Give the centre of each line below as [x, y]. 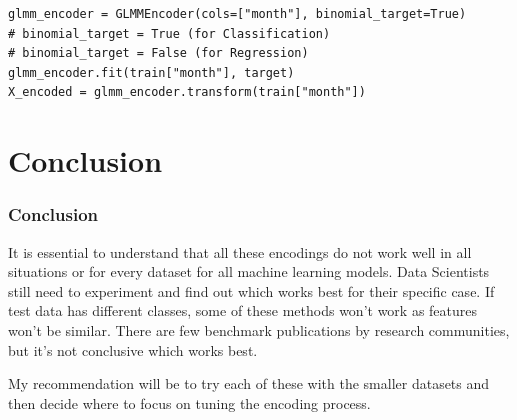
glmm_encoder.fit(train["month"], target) [151, 72]
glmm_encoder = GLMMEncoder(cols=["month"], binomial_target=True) [237, 14]
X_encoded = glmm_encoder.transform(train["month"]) [187, 92]
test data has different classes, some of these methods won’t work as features [243, 310]
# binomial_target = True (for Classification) [169, 33]
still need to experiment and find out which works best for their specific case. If [251, 290]
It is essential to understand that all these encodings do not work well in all [240, 251]
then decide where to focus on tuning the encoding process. [189, 402]
